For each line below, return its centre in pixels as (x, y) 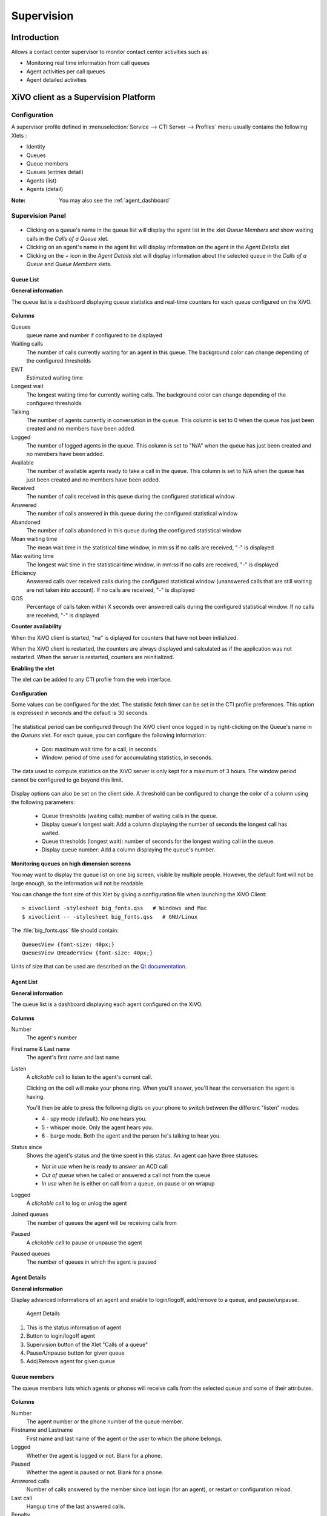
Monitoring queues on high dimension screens (71, 864)
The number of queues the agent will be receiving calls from (101, 1223)
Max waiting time (32, 556)
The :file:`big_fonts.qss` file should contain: (65, 930)
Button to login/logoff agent (61, 1336)
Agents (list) (41, 180)
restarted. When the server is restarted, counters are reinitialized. (93, 657)
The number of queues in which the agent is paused (91, 1262)
